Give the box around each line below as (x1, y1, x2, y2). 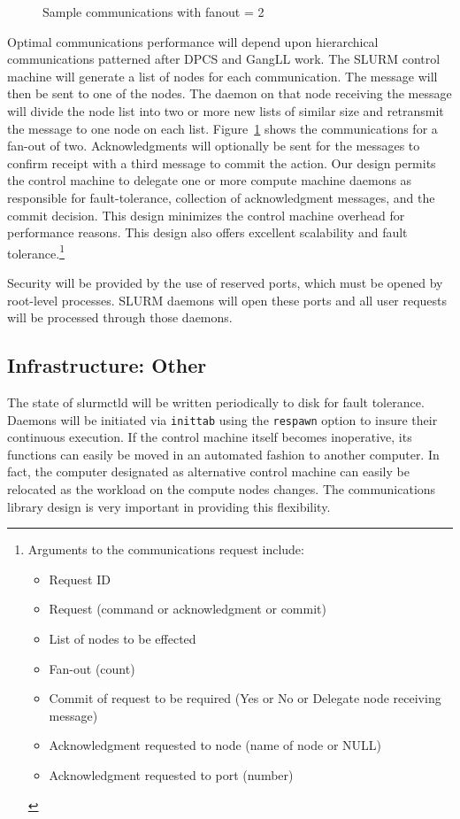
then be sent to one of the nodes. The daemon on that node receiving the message (7, 84, 452, 103)
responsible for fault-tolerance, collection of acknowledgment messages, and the (7, 188, 435, 206)
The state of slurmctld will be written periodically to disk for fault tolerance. (7, 392, 425, 411)
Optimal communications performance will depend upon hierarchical (7, 32, 379, 50)
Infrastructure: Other (7, 352, 207, 379)
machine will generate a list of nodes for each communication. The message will (7, 66, 438, 85)
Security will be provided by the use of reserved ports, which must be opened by (7, 273, 443, 291)
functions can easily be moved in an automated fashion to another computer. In (7, 444, 440, 463)
